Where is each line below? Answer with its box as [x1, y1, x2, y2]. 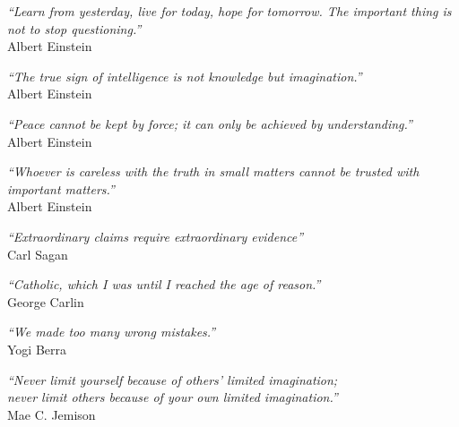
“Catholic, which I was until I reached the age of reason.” [7, 275, 321, 294]
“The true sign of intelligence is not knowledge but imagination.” [7, 66, 362, 85]
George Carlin [7, 292, 84, 311]
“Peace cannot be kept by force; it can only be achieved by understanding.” [7, 114, 412, 132]
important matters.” [7, 179, 115, 198]
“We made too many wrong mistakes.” [7, 322, 216, 341]
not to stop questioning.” [7, 19, 142, 38]
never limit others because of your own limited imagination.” [7, 388, 338, 406]
